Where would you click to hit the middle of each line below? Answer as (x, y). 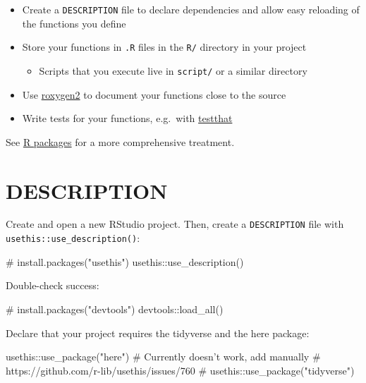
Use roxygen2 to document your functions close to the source (154, 94)
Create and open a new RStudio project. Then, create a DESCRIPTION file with (175, 224)
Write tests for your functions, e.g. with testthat (127, 118)
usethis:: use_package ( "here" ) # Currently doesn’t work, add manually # (163, 357)
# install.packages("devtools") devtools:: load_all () (115, 309)
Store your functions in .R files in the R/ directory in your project (164, 47)
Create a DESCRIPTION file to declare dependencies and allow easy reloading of (191, 9)
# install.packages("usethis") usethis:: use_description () (125, 261)
